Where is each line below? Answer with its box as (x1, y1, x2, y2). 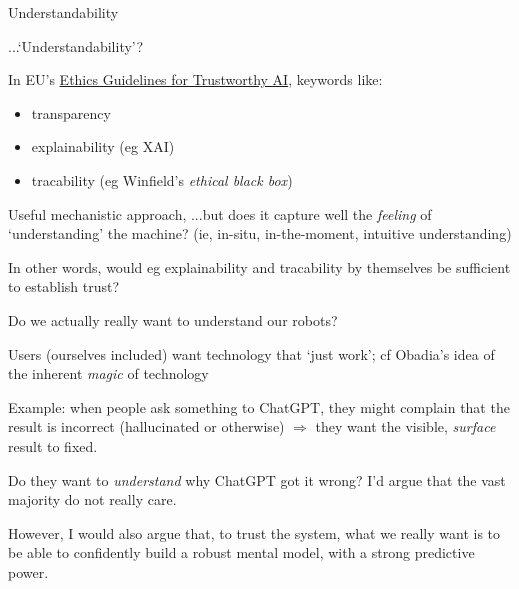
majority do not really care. (8, 489, 177, 510)
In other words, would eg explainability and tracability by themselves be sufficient (8, 256, 511, 277)
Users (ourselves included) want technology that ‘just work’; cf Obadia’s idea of (8, 343, 495, 364)
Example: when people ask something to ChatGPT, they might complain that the (8, 396, 510, 417)
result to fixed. (8, 435, 98, 456)
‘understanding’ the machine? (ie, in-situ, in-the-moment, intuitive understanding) (8, 223, 512, 244)
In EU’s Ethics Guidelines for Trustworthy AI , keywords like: (8, 69, 383, 90)
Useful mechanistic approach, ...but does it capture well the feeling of (8, 203, 432, 224)
